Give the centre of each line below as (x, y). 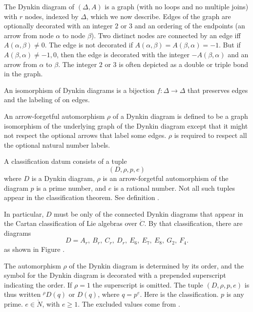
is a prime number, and (71, 188)
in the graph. (23, 74)
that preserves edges (218, 90)
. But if (230, 45)
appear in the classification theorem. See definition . (82, 197)
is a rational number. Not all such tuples (174, 188)
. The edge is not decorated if (89, 45)
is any (235, 294)
